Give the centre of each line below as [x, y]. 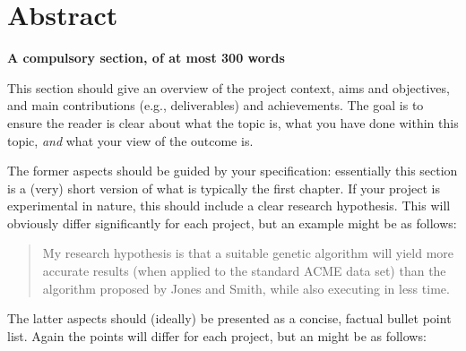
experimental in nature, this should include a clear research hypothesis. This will [229, 205]
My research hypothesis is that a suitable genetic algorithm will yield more [248, 253]
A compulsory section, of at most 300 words [146, 58]
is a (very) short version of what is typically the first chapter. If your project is [224, 188]
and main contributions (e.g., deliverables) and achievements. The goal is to [216, 105]
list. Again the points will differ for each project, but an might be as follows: [217, 335]
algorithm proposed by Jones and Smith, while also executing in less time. [246, 288]
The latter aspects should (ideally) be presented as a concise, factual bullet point [229, 318]
